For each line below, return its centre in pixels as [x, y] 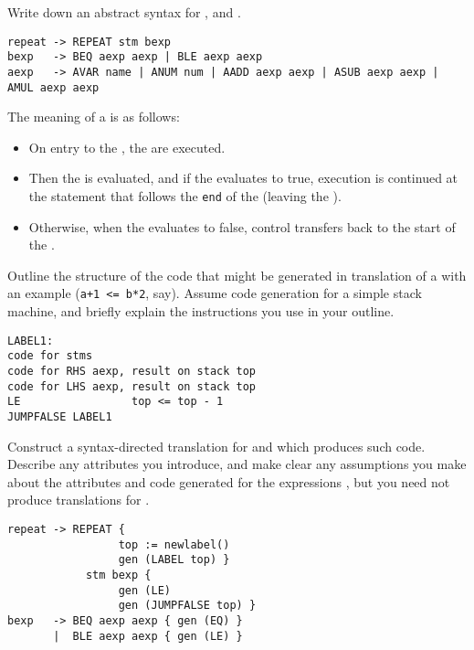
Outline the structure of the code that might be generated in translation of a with [237, 275]
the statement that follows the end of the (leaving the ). [185, 196]
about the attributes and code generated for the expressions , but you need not [229, 481]
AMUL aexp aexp [53, 87]
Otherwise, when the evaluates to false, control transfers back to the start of [242, 226]
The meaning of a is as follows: [94, 117]
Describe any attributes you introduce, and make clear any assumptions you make [237, 464]
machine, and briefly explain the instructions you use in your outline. [201, 311]
